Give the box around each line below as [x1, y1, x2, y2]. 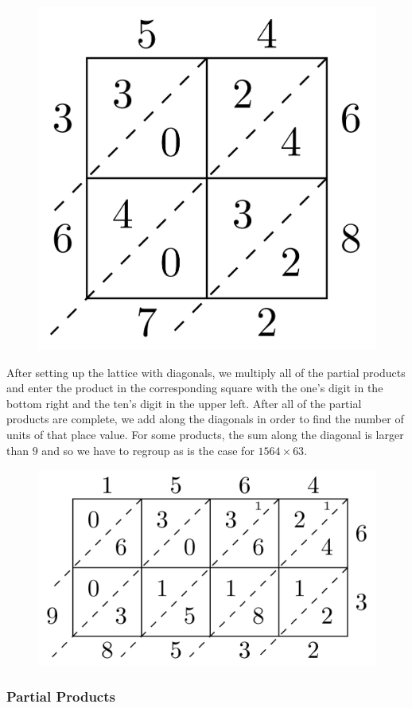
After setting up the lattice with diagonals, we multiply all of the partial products [6, 364, 406, 380]
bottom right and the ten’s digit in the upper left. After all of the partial [6, 395, 362, 411]
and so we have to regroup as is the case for [41, 442, 255, 458]
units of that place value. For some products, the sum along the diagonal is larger [6, 426, 404, 442]
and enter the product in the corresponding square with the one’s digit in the [6, 379, 383, 396]
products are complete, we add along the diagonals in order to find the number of [6, 410, 404, 427]
